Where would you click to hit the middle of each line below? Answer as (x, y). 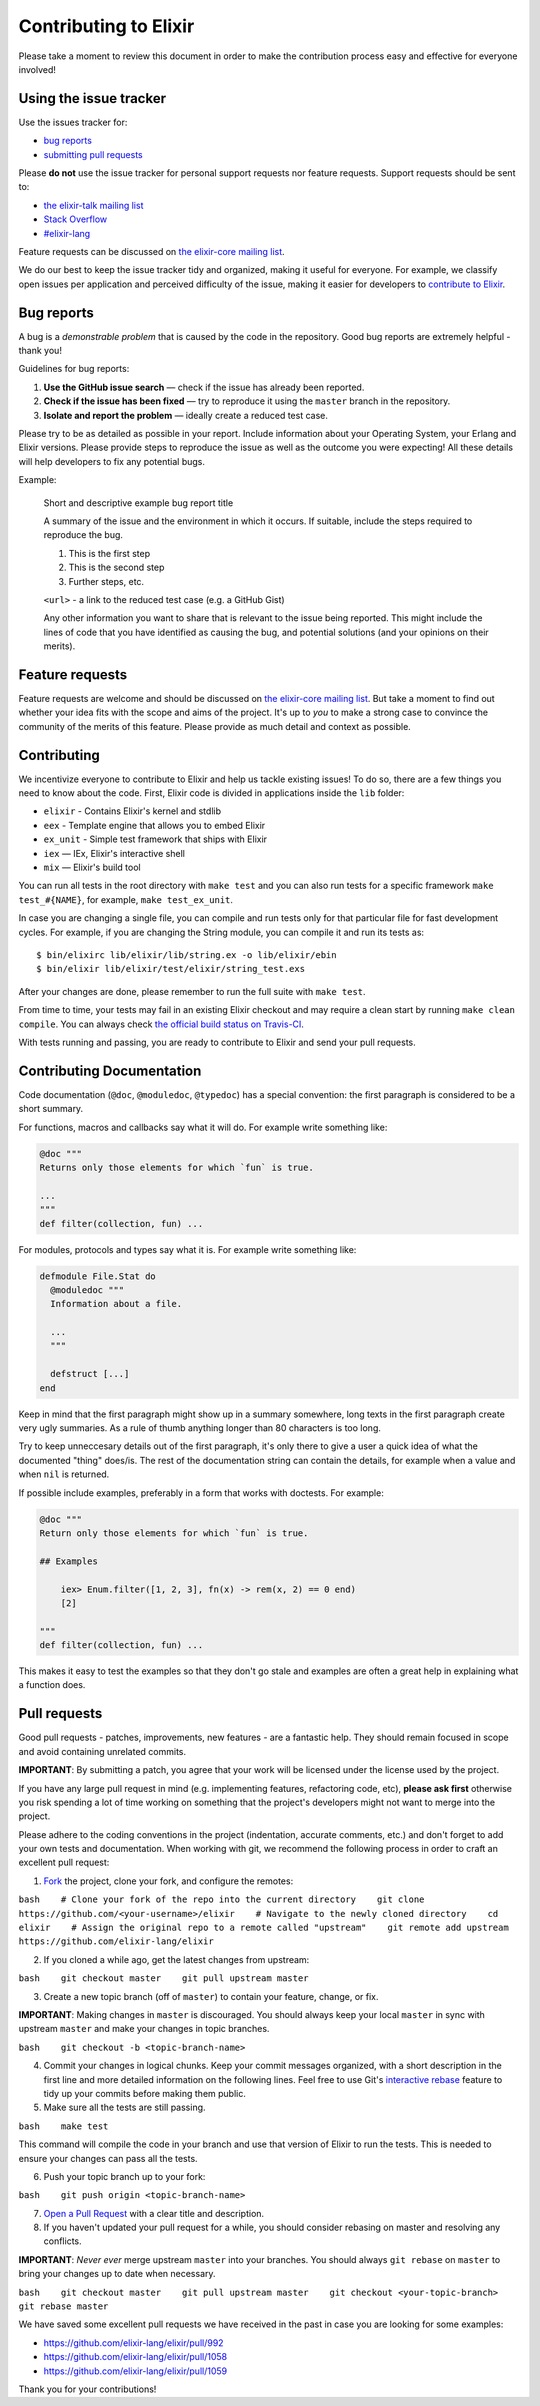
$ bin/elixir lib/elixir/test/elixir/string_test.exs (170, 969)
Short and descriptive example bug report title (138, 502)
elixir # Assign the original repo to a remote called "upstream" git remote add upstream (263, 1928)
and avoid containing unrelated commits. (102, 1751)
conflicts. (62, 2241)
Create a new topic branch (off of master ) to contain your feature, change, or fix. (211, 1996)
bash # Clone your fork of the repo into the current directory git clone (221, 1899)
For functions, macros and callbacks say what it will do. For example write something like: (203, 1127)
